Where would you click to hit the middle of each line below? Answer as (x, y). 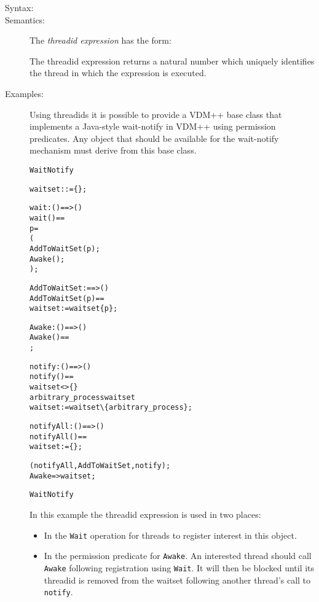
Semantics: (25, 19)
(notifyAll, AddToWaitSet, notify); (100, 466)
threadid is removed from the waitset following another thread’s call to (177, 580)
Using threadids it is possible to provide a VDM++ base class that (156, 114)
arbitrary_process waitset (82, 397)
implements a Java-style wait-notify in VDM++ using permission (153, 126)
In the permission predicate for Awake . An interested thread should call (178, 556)
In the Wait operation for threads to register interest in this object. (170, 535)
